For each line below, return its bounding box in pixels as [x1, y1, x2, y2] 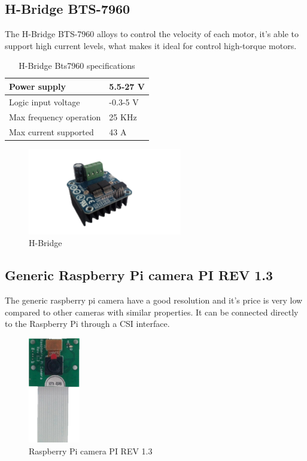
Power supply [9, 80, 66, 92]
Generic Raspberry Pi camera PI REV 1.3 [5, 266, 273, 284]
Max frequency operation [9, 110, 101, 123]
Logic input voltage [9, 95, 80, 108]
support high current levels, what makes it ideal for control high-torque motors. [5, 39, 297, 51]
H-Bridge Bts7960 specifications [19, 59, 135, 72]
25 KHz [109, 110, 137, 123]
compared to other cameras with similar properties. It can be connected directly [5, 305, 299, 318]
